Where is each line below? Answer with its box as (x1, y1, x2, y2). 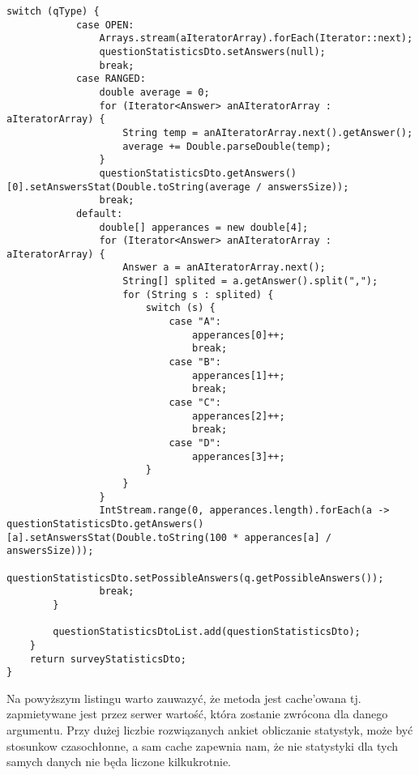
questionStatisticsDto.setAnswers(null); (99, 45, 326, 57)
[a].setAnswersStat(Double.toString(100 (6, 531, 228, 543)
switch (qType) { (6, 6, 100, 17)
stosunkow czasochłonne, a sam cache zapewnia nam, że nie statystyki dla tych (6, 737, 399, 754)
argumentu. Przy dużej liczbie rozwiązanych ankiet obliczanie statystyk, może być (6, 722, 413, 738)
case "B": (169, 356, 221, 368)
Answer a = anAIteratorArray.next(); (122, 262, 326, 274)
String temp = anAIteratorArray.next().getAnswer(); (122, 126, 413, 138)
